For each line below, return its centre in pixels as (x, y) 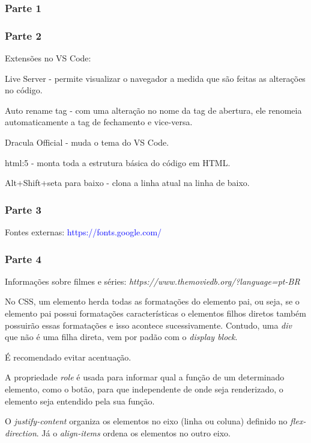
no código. (24, 90)
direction (21, 432)
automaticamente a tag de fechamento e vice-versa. (99, 122)
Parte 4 (23, 259)
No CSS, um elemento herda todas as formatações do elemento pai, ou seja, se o (152, 301)
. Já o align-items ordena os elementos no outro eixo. (133, 432)
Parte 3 (23, 209)
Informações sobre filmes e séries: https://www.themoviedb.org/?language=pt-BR (152, 281)
